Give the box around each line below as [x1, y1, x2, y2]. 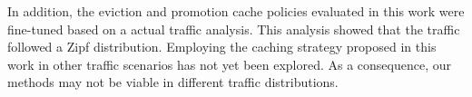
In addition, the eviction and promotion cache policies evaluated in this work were [7, 2, 465, 20]
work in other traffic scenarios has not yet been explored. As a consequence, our [7, 54, 452, 73]
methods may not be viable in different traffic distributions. [7, 73, 339, 92]
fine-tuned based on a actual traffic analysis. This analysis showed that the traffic [7, 19, 460, 38]
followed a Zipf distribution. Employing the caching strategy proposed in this [7, 37, 437, 56]
